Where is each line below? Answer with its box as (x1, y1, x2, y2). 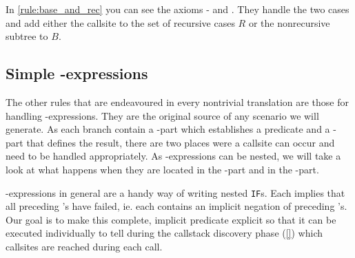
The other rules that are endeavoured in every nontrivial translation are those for (6, 94, 349, 109)
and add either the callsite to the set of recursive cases (6, 15, 235, 30)
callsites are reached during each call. (6, 239, 163, 253)
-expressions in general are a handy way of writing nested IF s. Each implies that (6, 185, 345, 200)
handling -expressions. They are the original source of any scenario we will (6, 108, 319, 122)
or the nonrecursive (248, 15, 330, 30)
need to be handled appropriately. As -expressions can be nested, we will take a (6, 149, 341, 163)
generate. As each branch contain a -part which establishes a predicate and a (6, 122, 330, 136)
